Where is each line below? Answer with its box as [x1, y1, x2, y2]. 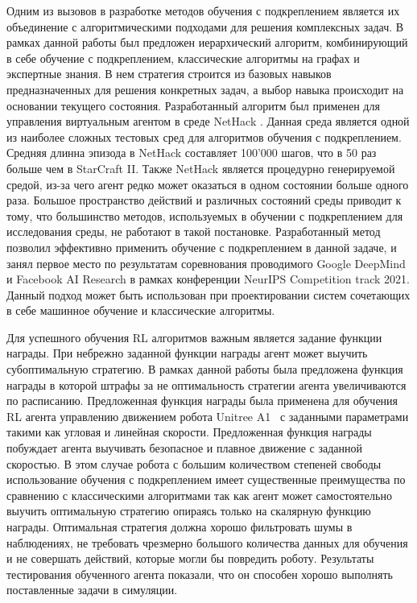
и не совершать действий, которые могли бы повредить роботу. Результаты [6, 550, 374, 567]
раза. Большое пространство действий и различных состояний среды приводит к [6, 192, 402, 209]
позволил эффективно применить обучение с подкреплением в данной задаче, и [6, 238, 397, 255]
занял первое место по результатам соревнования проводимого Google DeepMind [6, 254, 406, 271]
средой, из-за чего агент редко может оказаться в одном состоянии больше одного [6, 176, 409, 192]
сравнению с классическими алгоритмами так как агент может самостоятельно [6, 486, 392, 503]
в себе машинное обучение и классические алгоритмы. [6, 302, 275, 319]
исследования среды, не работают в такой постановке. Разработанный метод [6, 223, 381, 240]
